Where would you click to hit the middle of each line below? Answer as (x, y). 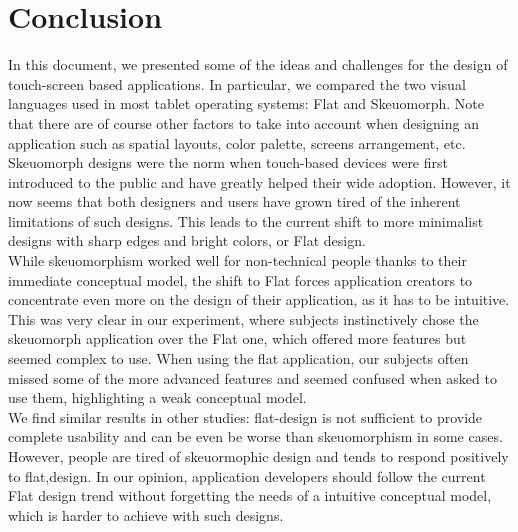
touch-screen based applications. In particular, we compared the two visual (237, 83)
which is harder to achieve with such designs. (146, 514)
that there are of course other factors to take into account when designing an (243, 122)
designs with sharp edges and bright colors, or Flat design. (187, 240)
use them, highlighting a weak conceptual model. (157, 397)
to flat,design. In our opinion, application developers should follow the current (247, 475)
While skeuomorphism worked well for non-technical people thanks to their (237, 260)
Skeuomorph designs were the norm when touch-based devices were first (228, 162)
